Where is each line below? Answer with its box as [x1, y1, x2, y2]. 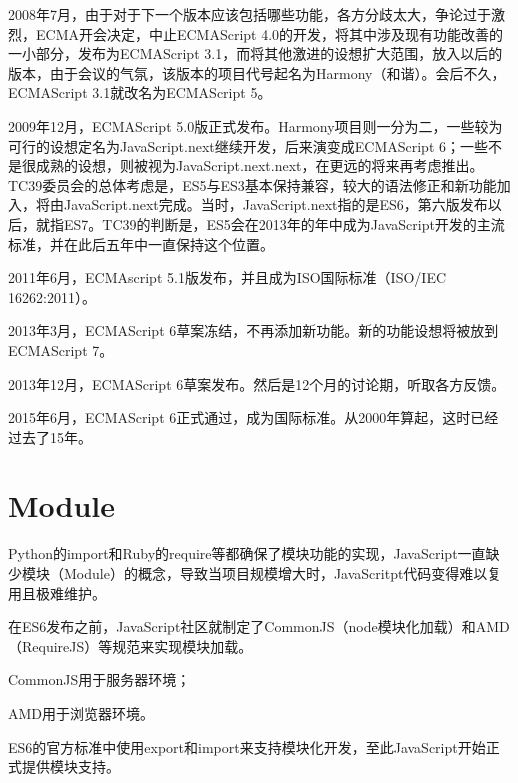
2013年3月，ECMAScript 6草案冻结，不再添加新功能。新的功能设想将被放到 [8, 320, 499, 341]
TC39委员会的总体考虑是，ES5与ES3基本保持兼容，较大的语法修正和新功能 [8, 174, 497, 195]
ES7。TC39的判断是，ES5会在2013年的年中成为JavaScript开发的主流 [63, 213, 505, 234]
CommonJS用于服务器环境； [8, 669, 191, 690]
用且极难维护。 [8, 582, 106, 603]
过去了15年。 [8, 426, 92, 447]
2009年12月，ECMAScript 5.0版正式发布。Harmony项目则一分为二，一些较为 [8, 115, 503, 136]
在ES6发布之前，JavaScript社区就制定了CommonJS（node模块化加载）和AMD [8, 616, 510, 637]
